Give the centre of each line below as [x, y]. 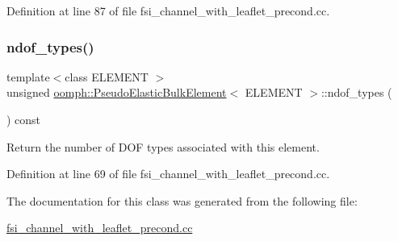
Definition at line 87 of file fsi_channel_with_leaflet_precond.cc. [168, 10]
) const [24, 119]
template [28, 76]
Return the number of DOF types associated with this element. [163, 146]
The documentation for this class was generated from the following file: [182, 200]
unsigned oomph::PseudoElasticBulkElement [117, 92]
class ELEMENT [107, 76]
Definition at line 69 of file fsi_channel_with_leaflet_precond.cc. [168, 174]
